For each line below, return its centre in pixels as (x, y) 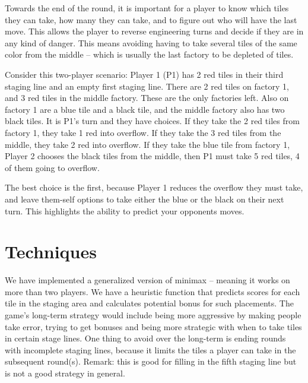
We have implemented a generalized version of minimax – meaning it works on (147, 280)
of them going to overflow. (52, 167)
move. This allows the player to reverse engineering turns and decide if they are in (154, 31)
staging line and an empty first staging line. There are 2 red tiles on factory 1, (147, 86)
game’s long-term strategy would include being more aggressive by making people (153, 315)
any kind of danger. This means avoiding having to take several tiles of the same (151, 42)
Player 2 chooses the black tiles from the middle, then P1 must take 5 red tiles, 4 (152, 156)
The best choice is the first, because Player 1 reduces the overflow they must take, (154, 187)
